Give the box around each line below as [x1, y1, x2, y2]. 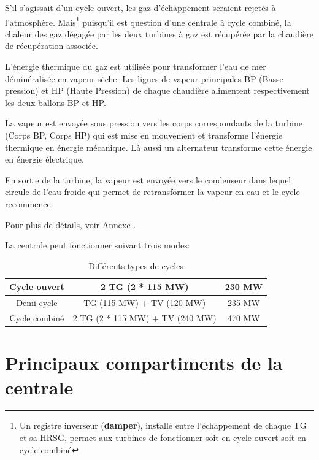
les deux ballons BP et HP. [5, 96, 106, 109]
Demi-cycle [16, 296, 58, 309]
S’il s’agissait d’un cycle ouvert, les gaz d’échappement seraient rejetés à [5, 1, 276, 13]
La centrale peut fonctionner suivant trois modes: [5, 239, 190, 251]
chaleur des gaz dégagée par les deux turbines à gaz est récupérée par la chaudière [5, 27, 313, 40]
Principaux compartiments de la [5, 350, 283, 375]
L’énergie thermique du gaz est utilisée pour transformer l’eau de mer [5, 60, 266, 73]
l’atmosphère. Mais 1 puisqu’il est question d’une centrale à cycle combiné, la [5, 13, 291, 28]
